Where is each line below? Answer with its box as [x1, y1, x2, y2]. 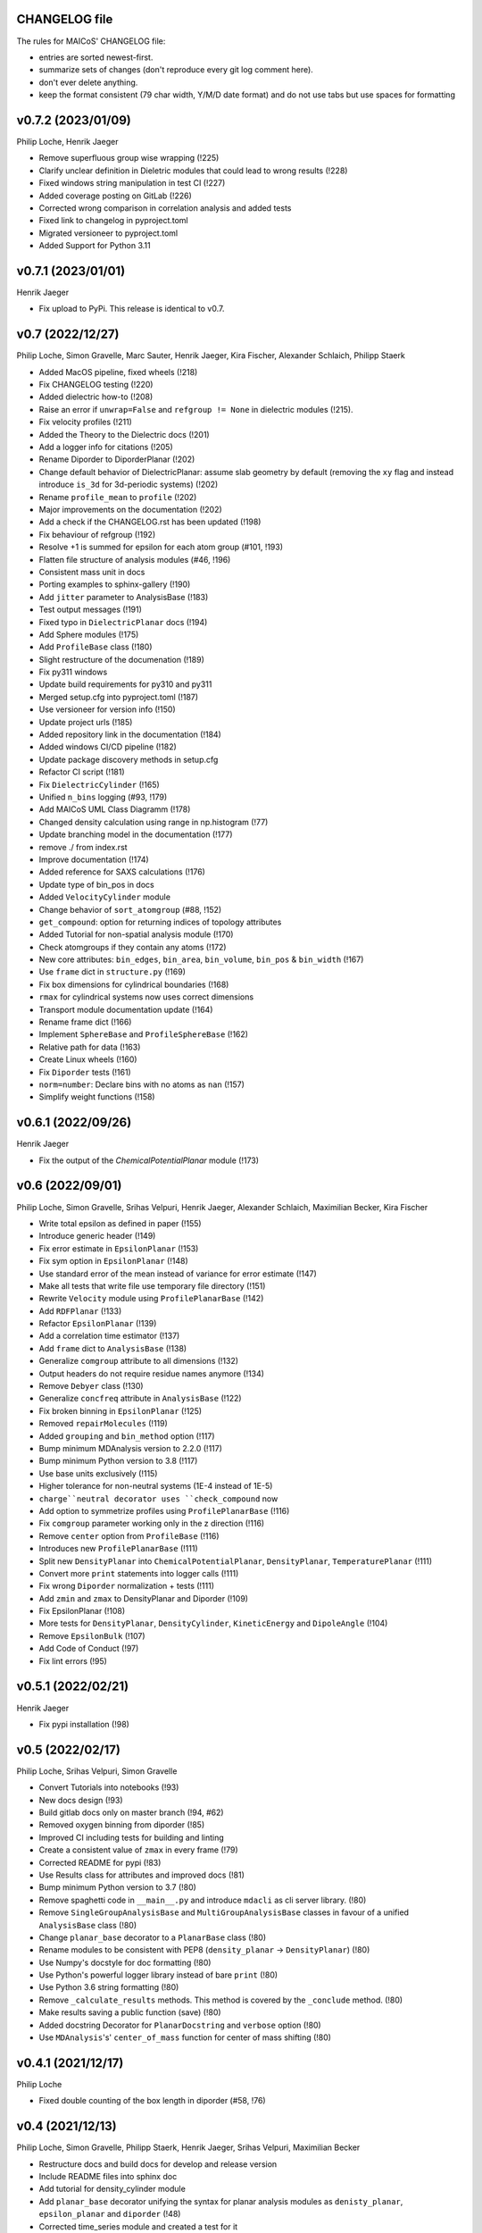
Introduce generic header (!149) [38, 1231, 156, 1242]
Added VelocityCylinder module [38, 891, 171, 902]
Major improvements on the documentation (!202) [38, 505, 222, 514]
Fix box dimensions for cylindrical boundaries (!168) [38, 979, 229, 990]
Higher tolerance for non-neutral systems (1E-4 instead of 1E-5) [38, 1481, 273, 1492]
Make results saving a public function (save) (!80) [38, 2007, 222, 2018]
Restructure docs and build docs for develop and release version [38, 2158, 278, 2170]
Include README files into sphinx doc [38, 2171, 178, 2182]
